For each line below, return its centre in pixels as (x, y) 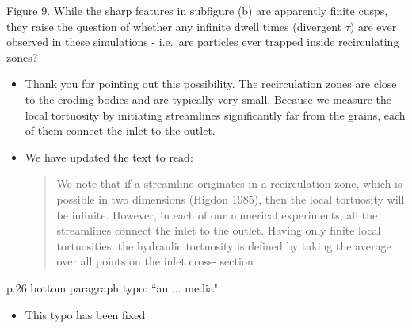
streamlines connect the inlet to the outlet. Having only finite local (219, 230)
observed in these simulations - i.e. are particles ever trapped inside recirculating (203, 42)
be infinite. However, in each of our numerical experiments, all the (217, 214)
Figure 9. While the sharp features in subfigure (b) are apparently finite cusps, (197, 10)
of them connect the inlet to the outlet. (120, 130)
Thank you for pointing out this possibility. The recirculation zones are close (211, 84)
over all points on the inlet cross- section (155, 261)
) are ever (373, 26)
